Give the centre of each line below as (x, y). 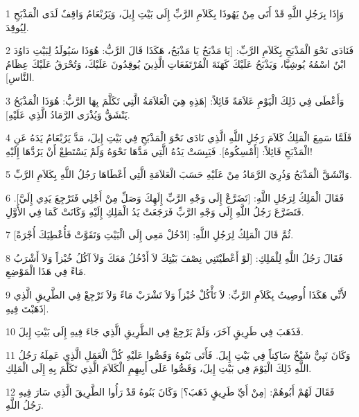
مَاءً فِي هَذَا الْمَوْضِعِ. (46, 271)
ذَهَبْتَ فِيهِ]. (27, 308)
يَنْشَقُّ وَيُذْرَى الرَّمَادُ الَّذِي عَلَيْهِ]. (68, 114)
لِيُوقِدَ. (17, 27)
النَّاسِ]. (20, 77)
